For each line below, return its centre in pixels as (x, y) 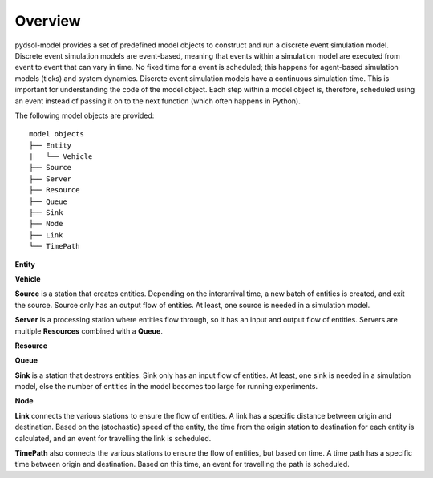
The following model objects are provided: (85, 115)
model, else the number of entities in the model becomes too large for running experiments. (166, 387)
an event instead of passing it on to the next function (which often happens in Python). (158, 101)
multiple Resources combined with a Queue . (89, 331)
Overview (48, 21)
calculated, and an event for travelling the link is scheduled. (113, 438)
